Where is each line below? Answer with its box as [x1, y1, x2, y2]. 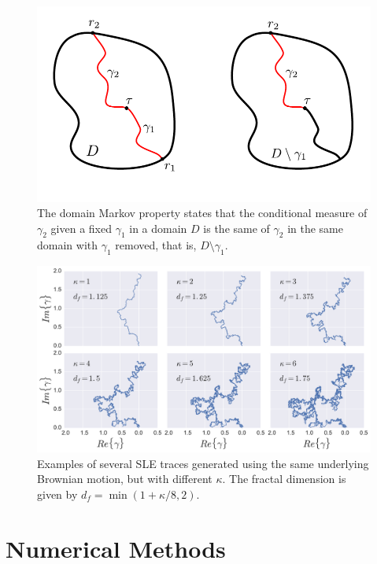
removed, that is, [115, 237, 197, 253]
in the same [287, 219, 343, 236]
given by [37, 485, 78, 502]
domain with [37, 237, 98, 253]
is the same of [203, 219, 270, 236]
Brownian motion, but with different [37, 470, 213, 487]
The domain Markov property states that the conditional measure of [37, 205, 368, 221]
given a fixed [50, 219, 113, 236]
